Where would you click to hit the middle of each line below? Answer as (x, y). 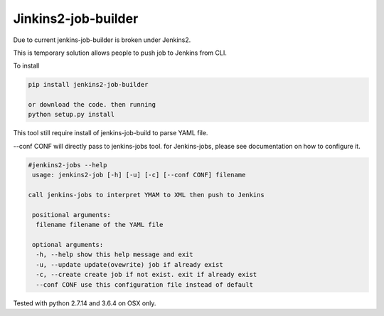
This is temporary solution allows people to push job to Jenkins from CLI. (120, 53)
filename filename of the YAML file (100, 225)
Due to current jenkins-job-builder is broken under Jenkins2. (102, 40)
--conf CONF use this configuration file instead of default (145, 284)
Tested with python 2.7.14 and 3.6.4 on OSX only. (85, 303)
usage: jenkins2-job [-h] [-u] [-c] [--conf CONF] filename (139, 175)
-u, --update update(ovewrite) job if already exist (129, 264)
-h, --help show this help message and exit (114, 255)
